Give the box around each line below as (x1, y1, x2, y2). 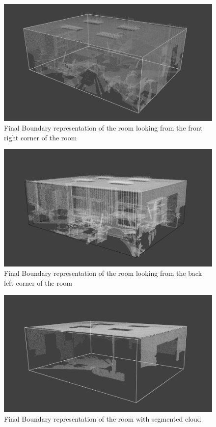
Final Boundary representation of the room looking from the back (4, 268, 202, 278)
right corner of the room (4, 132, 77, 142)
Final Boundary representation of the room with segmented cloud (4, 413, 201, 424)
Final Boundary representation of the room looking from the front (4, 123, 203, 133)
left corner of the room (4, 277, 72, 288)
